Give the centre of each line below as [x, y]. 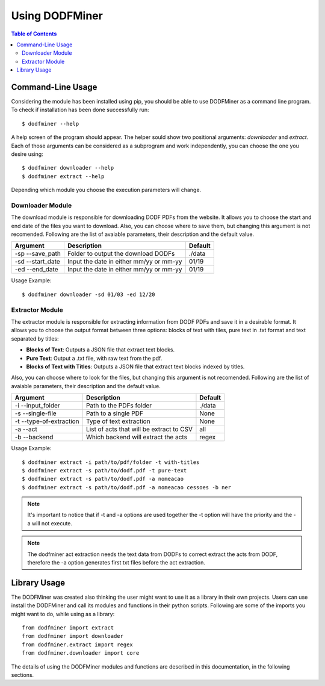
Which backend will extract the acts [137, 437]
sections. [23, 675]
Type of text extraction [118, 421]
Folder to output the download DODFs [121, 254]
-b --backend [34, 437]
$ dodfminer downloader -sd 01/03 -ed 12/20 [89, 294]
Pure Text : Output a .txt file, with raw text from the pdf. [94, 358]
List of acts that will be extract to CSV [139, 429]
